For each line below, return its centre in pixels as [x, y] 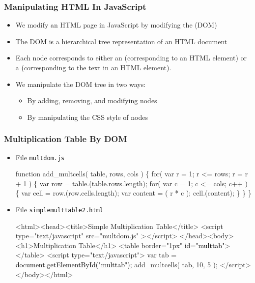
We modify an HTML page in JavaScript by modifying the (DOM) [116, 25]
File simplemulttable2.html [59, 210]
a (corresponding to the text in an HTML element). [93, 67]
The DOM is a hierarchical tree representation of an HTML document [121, 41]
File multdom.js [40, 157]
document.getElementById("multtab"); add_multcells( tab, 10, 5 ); [116, 265]
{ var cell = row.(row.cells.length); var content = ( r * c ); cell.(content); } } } [133, 193]
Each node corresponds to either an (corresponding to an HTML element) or [131, 58]
